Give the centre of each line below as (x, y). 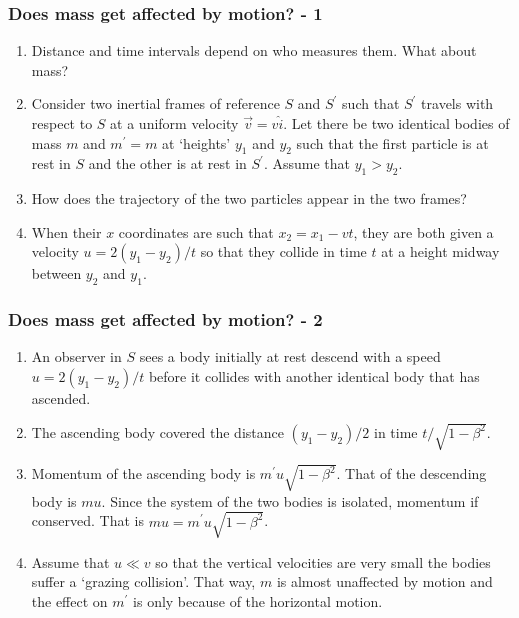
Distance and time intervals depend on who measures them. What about (254, 50)
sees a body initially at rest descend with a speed (290, 356)
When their (66, 231)
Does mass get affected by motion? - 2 (165, 319)
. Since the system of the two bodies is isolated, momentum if (290, 500)
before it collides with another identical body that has (314, 375)
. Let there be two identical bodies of (396, 123)
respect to (62, 123)
